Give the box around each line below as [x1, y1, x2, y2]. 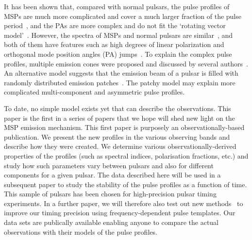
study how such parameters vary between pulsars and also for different [4, 160, 214, 170]
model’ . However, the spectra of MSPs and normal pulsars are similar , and [4, 30, 233, 40]
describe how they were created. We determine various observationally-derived [4, 141, 236, 151]
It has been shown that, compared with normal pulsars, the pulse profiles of [4, 1, 230, 11]
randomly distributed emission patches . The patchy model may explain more [4, 77, 235, 87]
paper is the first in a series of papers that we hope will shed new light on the [4, 112, 235, 123]
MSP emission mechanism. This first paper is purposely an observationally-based [4, 122, 245, 132]
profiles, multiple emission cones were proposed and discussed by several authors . [4, 58, 249, 68]
